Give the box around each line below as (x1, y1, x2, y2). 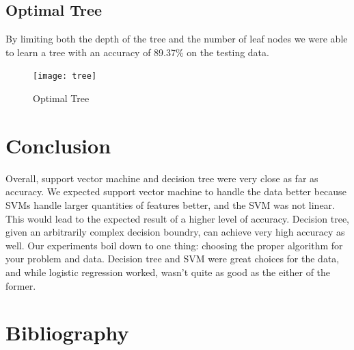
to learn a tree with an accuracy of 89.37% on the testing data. (5, 45, 269, 59)
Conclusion (5, 131, 111, 159)
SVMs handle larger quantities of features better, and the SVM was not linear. (5, 197, 335, 212)
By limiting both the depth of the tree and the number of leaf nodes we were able (5, 32, 348, 46)
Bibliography (5, 318, 129, 347)
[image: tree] (33, 71, 97, 82)
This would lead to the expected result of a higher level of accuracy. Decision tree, (5, 211, 349, 225)
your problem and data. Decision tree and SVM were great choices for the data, (5, 251, 340, 266)
